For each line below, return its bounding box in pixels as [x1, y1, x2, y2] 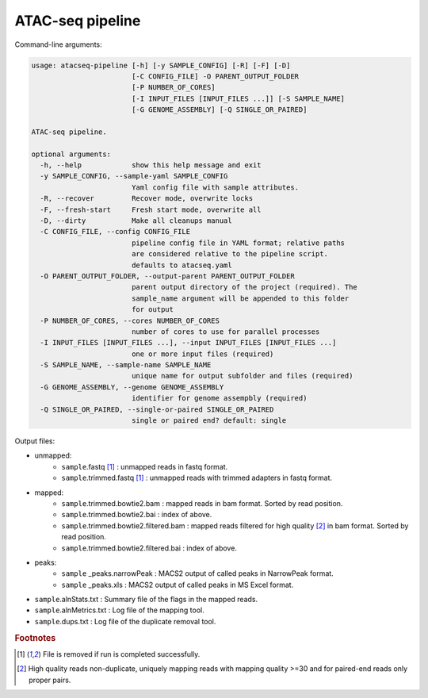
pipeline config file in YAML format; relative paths [131, 238, 345, 247]
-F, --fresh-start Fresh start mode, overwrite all [40, 205, 262, 214]
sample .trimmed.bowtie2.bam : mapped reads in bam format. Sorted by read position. [61, 498, 343, 508]
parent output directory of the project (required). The [131, 282, 358, 292]
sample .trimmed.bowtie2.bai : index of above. [61, 510, 212, 520]
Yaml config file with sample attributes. [131, 182, 300, 192]
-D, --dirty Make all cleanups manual [40, 217, 233, 225]
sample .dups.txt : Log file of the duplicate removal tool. [34, 616, 216, 626]
